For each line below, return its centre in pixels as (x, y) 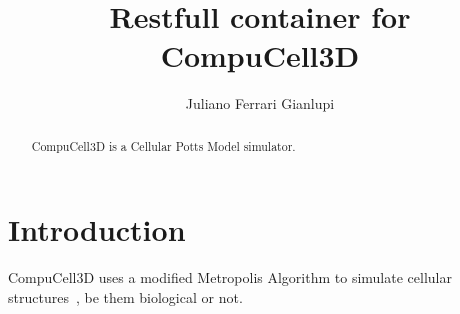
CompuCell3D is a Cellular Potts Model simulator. (163, 145)
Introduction (97, 229)
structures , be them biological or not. (125, 296)
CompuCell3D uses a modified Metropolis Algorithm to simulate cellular (230, 277)
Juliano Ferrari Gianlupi (260, 103)
